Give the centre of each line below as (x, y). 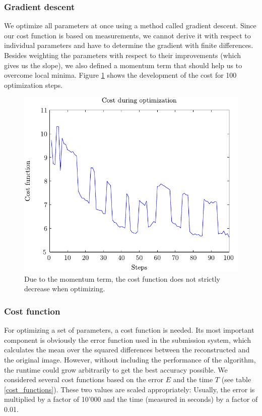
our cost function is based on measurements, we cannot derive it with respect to (127, 35)
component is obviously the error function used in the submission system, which (127, 340)
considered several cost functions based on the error (84, 379)
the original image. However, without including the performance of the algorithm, (130, 360)
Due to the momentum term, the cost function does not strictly (122, 278)
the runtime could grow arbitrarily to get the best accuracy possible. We (116, 369)
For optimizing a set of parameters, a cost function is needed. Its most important (129, 330)
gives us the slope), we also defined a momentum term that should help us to (123, 65)
